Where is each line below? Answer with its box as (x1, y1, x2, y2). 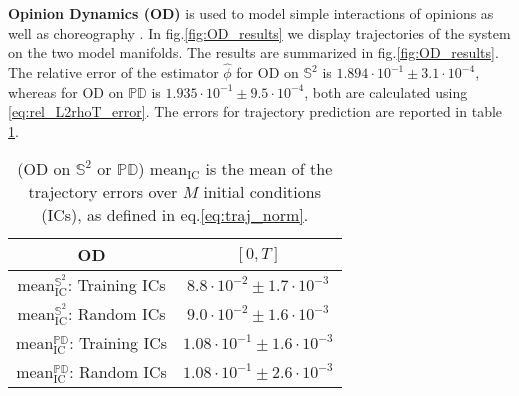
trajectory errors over (28, 180, 178, 204)
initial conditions (203, 180, 321, 204)
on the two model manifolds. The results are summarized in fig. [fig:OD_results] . (8, 42, 499, 63)
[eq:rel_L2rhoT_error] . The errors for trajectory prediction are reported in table (8, 101, 503, 122)
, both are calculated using (304, 81, 468, 102)
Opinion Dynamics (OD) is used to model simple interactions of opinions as (8, 3, 494, 23)
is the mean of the (205, 157, 333, 181)
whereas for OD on (8, 81, 124, 102)
